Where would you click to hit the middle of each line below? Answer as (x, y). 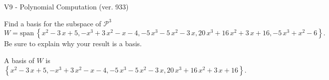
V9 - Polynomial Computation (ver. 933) (66, 6)
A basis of (19, 60)
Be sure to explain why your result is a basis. (73, 43)
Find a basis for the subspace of (53, 23)
